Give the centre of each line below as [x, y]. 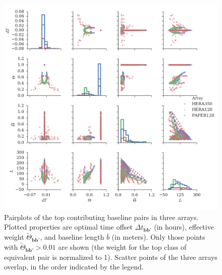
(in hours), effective [184, 227]
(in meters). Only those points [158, 237]
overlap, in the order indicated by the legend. [74, 267]
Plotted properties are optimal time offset [68, 227]
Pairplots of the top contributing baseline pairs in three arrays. [101, 217]
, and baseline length [72, 237]
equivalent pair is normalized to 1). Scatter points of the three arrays [111, 257]
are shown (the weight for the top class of [122, 247]
